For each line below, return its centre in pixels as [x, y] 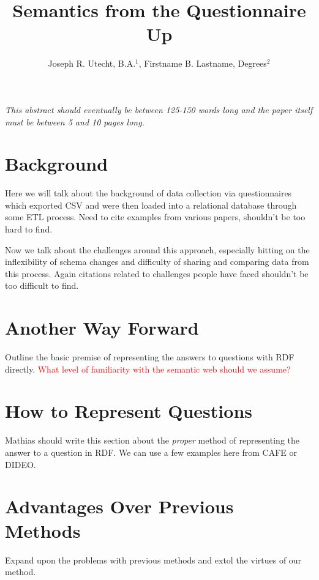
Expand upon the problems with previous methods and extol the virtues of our [153, 560]
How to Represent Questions [129, 411]
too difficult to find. [42, 285]
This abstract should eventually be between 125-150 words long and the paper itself [159, 109]
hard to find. [29, 229]
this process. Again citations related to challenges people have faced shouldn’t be [157, 273]
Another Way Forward [102, 328]
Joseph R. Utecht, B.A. [92, 63]
